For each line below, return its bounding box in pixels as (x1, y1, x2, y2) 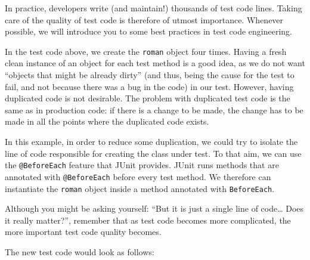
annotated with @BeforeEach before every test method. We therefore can (5, 170, 271, 182)
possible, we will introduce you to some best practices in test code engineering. (5, 25, 292, 38)
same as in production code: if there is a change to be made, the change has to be (5, 103, 303, 116)
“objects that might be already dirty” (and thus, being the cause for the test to (5, 69, 294, 81)
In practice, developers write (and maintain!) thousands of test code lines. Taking (5, 2, 302, 14)
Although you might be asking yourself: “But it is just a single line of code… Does (5, 202, 304, 215)
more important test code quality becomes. (5, 225, 162, 238)
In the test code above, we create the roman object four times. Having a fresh (5, 45, 287, 57)
